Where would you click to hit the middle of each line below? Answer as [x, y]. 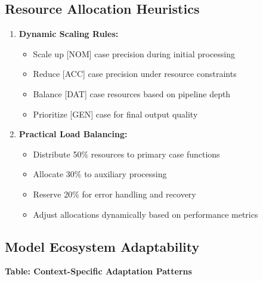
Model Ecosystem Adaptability [102, 246]
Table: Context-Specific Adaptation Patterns [98, 271]
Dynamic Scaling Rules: [69, 34]
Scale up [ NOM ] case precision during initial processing [134, 53]
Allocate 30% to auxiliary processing [100, 174]
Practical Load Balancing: [73, 134]
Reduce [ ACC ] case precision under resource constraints [135, 74]
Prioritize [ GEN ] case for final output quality [115, 114]
